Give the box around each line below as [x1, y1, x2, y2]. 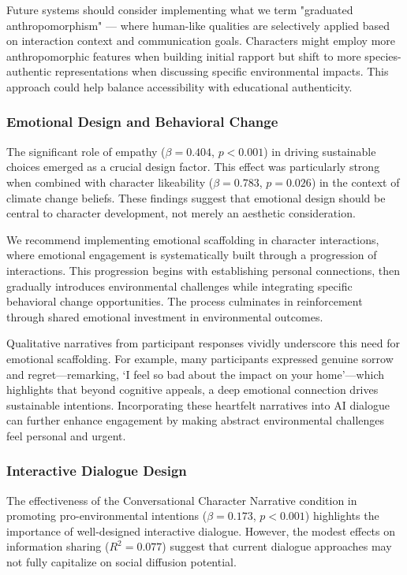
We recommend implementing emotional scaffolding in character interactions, [6, 231, 379, 247]
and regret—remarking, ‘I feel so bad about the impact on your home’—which [6, 365, 385, 382]
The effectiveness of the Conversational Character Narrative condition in [6, 492, 357, 508]
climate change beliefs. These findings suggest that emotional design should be [6, 189, 386, 206]
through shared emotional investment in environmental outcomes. [6, 308, 323, 325]
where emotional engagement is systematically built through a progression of [6, 247, 377, 263]
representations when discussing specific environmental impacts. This [54, 63, 389, 80]
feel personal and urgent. [6, 427, 126, 443]
